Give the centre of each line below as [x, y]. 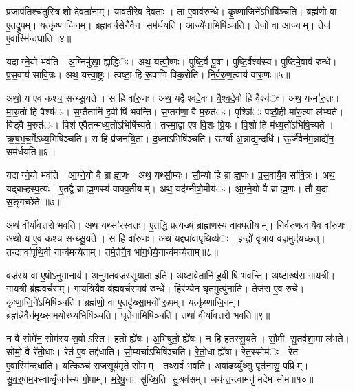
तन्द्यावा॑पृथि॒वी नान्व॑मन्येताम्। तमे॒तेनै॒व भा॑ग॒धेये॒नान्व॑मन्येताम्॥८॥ [112, 251]
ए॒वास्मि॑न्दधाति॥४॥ [39, 38]
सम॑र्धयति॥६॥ [31, 152]
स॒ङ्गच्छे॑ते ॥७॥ [34, 202]
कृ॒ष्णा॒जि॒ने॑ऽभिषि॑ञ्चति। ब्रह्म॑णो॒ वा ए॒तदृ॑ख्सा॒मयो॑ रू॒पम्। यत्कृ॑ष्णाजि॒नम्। [123, 301]
